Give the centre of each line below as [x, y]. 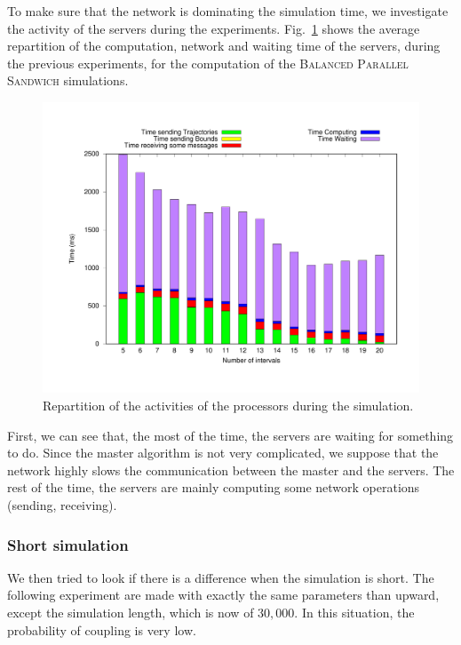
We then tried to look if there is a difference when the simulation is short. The [221, 577]
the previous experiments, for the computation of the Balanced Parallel [208, 63]
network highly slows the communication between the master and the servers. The [231, 470]
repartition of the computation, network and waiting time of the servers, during [224, 46]
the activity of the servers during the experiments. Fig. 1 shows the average [214, 28]
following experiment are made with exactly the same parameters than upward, [223, 595]
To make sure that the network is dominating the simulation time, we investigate [228, 11]
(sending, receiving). [62, 505]
